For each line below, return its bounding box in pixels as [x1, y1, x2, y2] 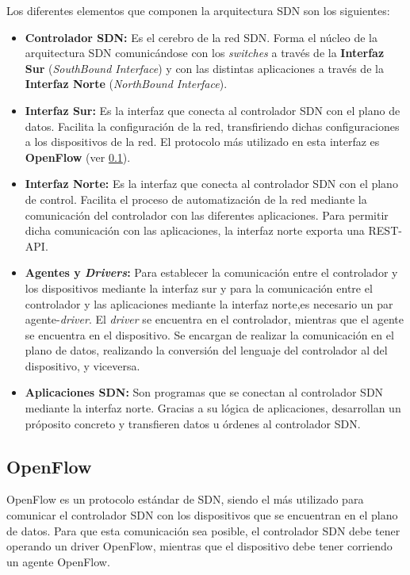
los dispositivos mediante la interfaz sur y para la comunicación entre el [25, 279, 373, 296]
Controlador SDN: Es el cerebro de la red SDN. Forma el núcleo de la [25, 29, 377, 45]
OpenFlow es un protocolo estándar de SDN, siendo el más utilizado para [6, 491, 364, 508]
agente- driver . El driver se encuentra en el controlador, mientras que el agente [25, 311, 404, 328]
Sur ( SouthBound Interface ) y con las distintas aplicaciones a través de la [25, 59, 384, 76]
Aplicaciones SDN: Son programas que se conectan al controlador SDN [25, 384, 384, 401]
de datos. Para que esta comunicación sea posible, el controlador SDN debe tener [6, 522, 400, 539]
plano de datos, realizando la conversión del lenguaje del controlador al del [25, 342, 388, 358]
